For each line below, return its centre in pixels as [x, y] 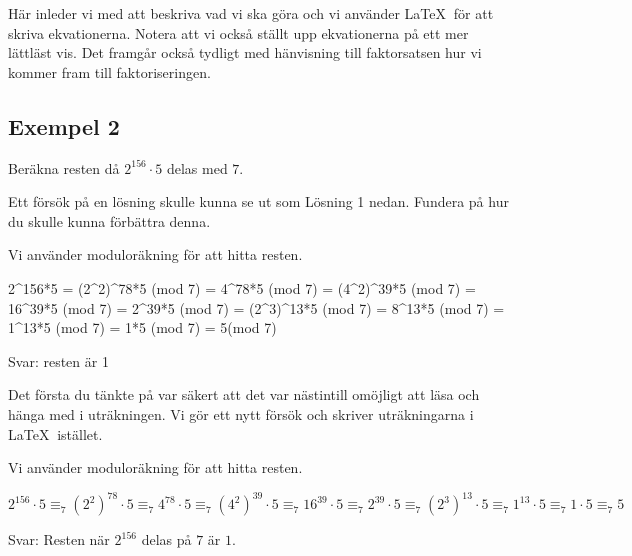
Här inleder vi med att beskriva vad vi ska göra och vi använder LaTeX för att [251, 13]
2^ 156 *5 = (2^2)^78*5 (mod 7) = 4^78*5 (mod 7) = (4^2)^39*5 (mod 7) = [242, 287]
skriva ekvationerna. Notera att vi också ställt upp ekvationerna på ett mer [238, 32]
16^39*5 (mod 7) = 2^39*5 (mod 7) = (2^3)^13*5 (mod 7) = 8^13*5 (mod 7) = [256, 307]
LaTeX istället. [55, 433]
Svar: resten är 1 [58, 360]
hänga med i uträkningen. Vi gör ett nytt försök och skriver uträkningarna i [241, 413]
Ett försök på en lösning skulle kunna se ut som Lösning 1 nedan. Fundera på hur [258, 201]
